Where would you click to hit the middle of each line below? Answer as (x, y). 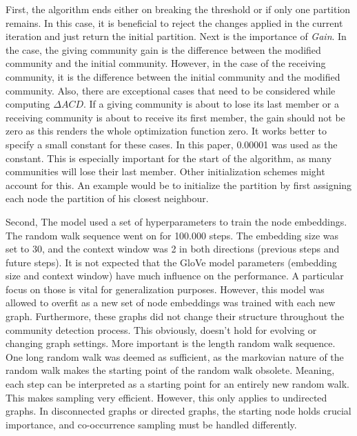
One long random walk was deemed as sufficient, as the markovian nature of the (175, 356)
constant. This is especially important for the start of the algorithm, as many (169, 158)
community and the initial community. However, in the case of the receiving (166, 63)
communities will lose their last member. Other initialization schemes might (165, 171)
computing (28, 104)
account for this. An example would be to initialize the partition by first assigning (179, 185)
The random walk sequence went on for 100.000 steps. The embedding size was (172, 235)
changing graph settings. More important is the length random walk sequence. (171, 343)
